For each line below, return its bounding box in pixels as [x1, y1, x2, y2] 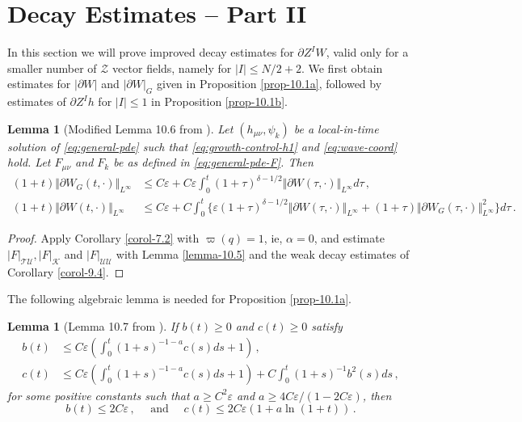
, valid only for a [326, 44, 409, 61]
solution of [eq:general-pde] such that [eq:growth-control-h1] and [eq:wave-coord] [7, 137, 398, 154]
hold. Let [7, 154, 51, 171]
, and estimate [314, 230, 385, 247]
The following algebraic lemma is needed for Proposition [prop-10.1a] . [7, 290, 352, 307]
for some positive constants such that [7, 386, 190, 403]
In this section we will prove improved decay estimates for [7, 44, 294, 61]
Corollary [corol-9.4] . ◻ [7, 263, 124, 280]
